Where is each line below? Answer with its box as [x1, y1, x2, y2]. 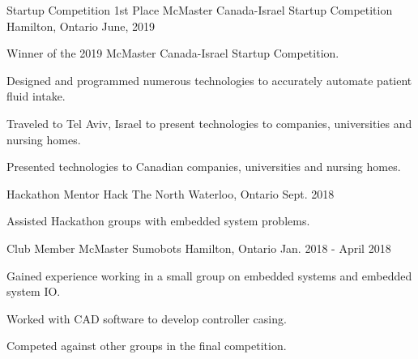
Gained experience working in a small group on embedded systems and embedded [6, 267, 412, 284]
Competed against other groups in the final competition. [6, 337, 287, 354]
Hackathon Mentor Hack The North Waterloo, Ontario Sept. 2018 [6, 185, 335, 202]
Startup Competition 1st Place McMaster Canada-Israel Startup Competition [6, 2, 393, 18]
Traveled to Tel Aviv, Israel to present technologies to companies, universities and [6, 114, 412, 131]
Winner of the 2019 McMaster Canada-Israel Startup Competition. [6, 45, 339, 62]
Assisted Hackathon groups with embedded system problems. [6, 212, 310, 229]
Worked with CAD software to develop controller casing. [6, 310, 287, 327]
